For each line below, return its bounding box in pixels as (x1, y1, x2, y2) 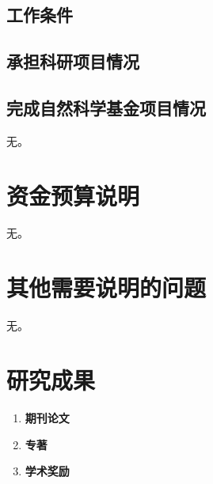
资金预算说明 (6, 179, 140, 211)
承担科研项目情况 (6, 49, 139, 74)
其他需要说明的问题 (6, 271, 207, 304)
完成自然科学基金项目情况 (6, 95, 206, 119)
